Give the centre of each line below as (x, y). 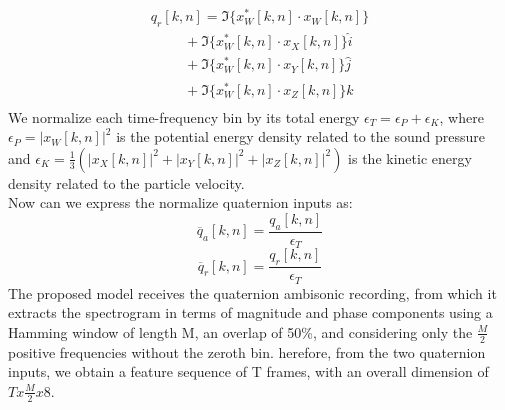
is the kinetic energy (410, 157)
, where (461, 116)
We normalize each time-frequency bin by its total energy (184, 116)
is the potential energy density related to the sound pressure (301, 136)
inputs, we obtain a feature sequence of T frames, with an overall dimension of (248, 371)
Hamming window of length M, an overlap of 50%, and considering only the (240, 331)
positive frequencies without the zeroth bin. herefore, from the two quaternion (247, 351)
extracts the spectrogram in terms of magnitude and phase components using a (250, 312)
